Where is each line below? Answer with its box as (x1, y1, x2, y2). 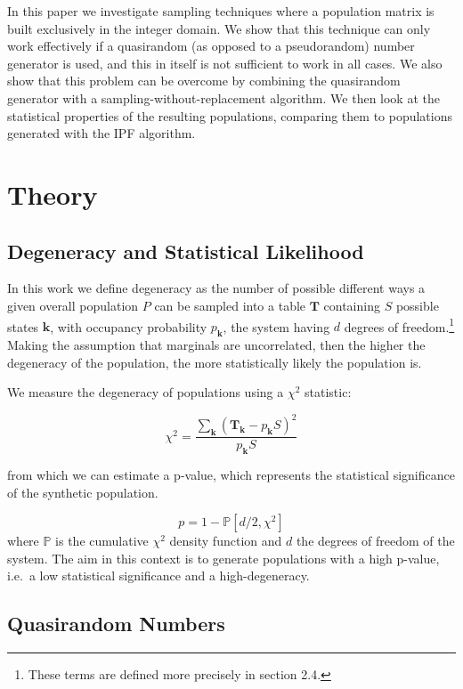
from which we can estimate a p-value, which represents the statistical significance (7, 466, 455, 484)
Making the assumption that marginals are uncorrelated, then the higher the (7, 335, 426, 353)
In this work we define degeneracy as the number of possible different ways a (7, 279, 426, 297)
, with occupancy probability (50, 317, 207, 336)
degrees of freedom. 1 (344, 314, 455, 336)
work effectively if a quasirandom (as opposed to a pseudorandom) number (7, 36, 415, 55)
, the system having (223, 317, 330, 336)
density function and (169, 531, 282, 550)
